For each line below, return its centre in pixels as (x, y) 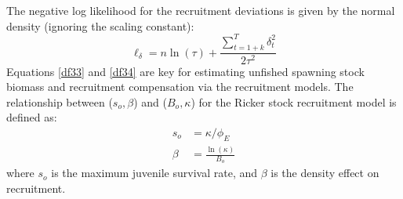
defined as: (32, 117)
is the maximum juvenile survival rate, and (154, 173)
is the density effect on (325, 173)
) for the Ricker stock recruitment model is (294, 101)
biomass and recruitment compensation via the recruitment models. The (180, 87)
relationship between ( (60, 101)
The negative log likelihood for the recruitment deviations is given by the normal (201, 10)
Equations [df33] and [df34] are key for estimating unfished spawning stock (185, 71)
